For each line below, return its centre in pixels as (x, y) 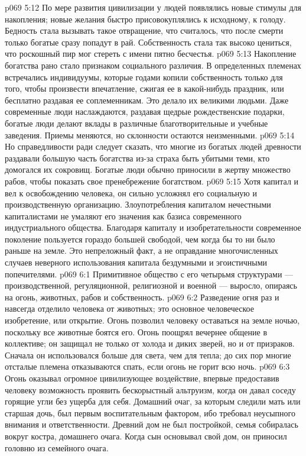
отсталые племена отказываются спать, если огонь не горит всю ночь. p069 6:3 (147, 366)
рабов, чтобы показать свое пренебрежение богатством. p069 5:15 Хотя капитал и (152, 181)
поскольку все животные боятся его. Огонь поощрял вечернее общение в (136, 332)
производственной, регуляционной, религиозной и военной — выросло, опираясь (151, 285)
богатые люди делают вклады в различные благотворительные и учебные (136, 123)
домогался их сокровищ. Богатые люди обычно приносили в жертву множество (148, 169)
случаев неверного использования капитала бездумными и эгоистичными (136, 262)
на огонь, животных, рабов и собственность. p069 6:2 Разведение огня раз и (142, 297)
